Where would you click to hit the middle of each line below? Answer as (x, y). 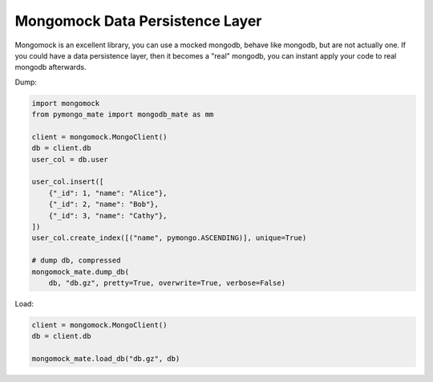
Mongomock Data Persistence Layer (138, 21)
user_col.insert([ (68, 182)
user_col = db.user (70, 159)
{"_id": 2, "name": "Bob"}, (104, 204)
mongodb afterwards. (51, 67)
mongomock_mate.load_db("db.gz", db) (106, 359)
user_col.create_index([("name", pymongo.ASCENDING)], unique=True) (169, 238)
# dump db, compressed (76, 260)
